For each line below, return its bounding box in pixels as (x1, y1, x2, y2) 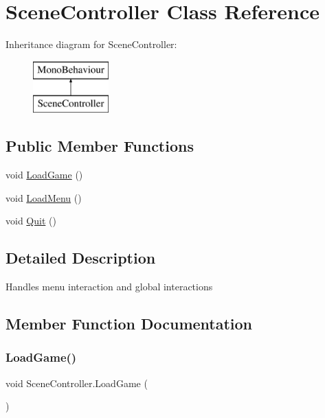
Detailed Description (5, 247, 156, 268)
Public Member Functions (5, 135, 194, 156)
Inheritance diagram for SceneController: (5, 37, 177, 51)
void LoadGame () (5, 167, 83, 182)
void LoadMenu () (5, 190, 82, 205)
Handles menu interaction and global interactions (5, 279, 213, 294)
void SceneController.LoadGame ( (5, 375, 148, 390)
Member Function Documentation (5, 313, 253, 334)
